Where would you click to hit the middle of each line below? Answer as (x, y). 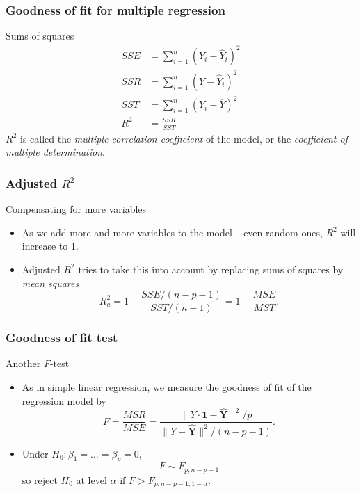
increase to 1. (50, 246)
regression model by (64, 400)
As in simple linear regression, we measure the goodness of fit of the (167, 387)
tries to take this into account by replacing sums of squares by (211, 269)
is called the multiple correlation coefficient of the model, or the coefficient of (184, 138)
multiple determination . (55, 152)
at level (91, 479)
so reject (40, 479)
